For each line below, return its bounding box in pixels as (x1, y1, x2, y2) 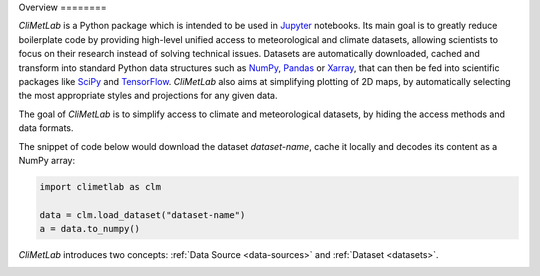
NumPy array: (18, 154, 76, 166)
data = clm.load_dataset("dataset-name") (39, 209, 246, 220)
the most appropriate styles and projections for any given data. (18, 90, 278, 102)
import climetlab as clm (39, 181, 162, 192)
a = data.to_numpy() (39, 223, 140, 235)
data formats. (18, 122, 74, 134)
